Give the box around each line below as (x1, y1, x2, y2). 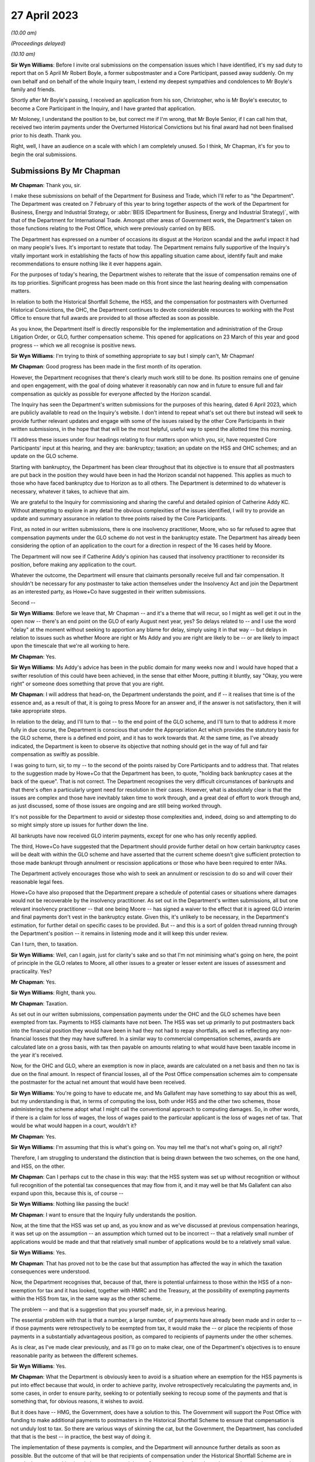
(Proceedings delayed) (10, 40, 66, 47)
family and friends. (10, 85, 56, 93)
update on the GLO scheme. (10, 453, 79, 460)
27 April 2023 (10, 9, 79, 22)
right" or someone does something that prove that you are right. (10, 680, 164, 687)
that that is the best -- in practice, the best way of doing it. (10, 1433, 152, 1440)
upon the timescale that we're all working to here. (10, 642, 130, 649)
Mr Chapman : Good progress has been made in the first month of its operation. (10, 363, 202, 370)
